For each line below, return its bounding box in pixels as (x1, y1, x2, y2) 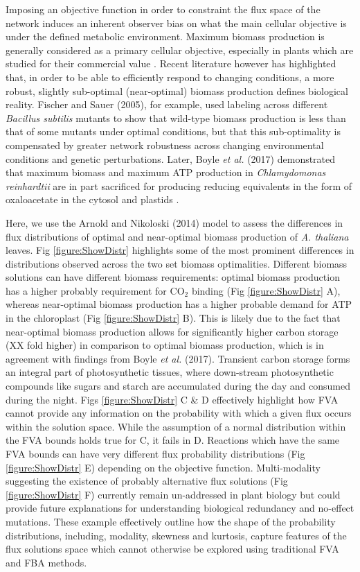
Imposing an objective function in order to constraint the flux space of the (6, 2, 321, 16)
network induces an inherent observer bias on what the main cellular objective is (6, 15, 347, 30)
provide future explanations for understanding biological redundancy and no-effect (6, 501, 354, 515)
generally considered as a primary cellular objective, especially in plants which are (6, 42, 354, 57)
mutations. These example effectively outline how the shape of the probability (6, 514, 336, 528)
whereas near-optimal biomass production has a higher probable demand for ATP (6, 297, 352, 311)
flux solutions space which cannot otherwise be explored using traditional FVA (6, 541, 339, 556)
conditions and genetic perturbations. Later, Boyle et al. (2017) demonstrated (6, 151, 336, 166)
